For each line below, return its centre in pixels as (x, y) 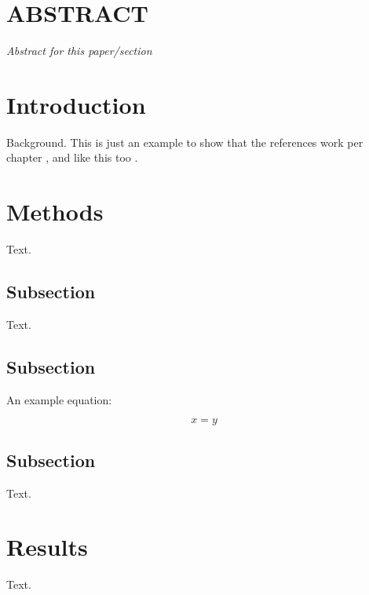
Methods (55, 212)
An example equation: (59, 399)
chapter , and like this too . (72, 157)
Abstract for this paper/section (79, 51)
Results (47, 547)
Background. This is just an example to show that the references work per (185, 142)
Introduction (76, 104)
